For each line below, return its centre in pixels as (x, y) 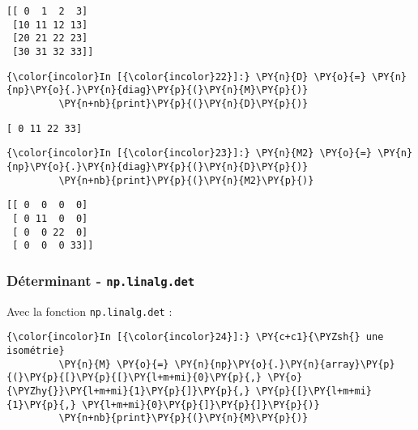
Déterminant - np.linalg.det (101, 280)
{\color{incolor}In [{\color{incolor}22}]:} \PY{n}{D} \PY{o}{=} (186, 77)
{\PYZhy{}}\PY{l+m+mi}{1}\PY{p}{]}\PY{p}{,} (128, 391)
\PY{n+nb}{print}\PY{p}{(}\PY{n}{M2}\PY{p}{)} (186, 180)
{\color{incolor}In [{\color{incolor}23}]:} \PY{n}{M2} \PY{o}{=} (190, 153)
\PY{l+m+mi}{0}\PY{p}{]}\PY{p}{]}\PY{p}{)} (201, 404)
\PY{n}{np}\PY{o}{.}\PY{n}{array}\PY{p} (285, 364)
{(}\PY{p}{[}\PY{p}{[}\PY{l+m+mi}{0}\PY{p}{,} (134, 378)
